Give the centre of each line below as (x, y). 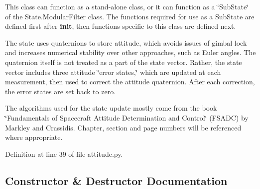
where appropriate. (34, 137)
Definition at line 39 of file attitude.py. (64, 154)
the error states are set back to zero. (61, 91)
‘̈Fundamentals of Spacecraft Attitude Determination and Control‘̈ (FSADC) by (127, 117)
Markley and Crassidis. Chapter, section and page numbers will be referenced (123, 127)
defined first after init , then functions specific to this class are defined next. (121, 26)
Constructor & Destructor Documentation (116, 180)
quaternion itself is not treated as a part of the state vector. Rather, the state (124, 62)
